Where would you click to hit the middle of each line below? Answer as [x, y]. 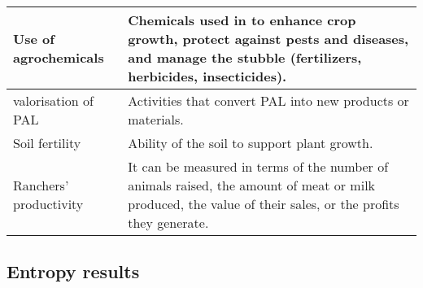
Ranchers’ [41, 185]
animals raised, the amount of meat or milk [252, 185]
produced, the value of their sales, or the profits [264, 204]
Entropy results [73, 271]
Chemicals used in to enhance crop [242, 20]
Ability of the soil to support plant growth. [251, 143]
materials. [156, 119]
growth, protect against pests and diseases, [268, 39]
